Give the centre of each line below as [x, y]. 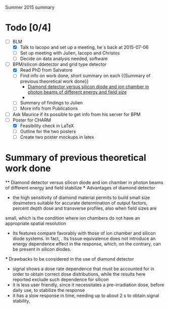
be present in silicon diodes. [42, 249]
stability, [21, 301]
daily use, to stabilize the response [49, 290]
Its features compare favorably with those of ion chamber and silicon [84, 233]
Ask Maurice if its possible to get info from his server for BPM [76, 114]
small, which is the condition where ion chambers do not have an [73, 218]
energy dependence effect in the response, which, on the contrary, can [87, 243]
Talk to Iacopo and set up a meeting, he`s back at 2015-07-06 [84, 47]
